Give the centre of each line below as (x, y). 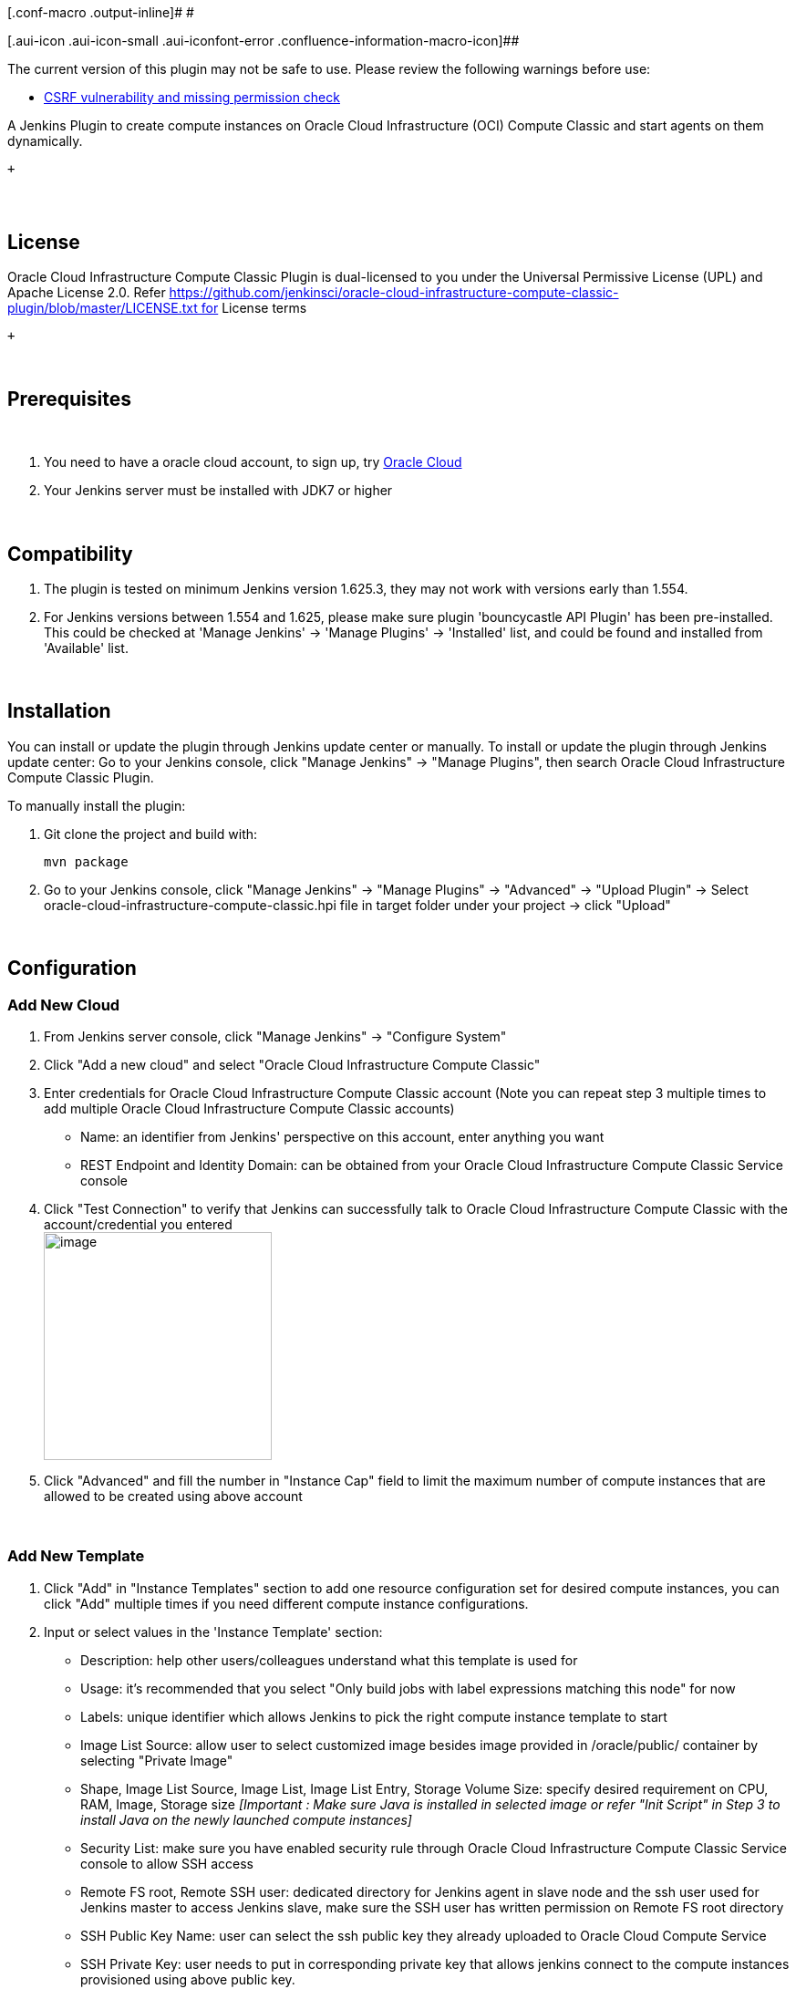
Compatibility (70, 554)
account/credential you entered (138, 1225)
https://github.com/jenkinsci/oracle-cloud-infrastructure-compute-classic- (394, 293)
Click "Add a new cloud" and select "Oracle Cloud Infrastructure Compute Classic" (292, 1065)
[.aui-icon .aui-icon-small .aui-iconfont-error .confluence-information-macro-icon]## (264, 41)
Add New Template (76, 1556)
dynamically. (45, 141)
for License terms (254, 308)
